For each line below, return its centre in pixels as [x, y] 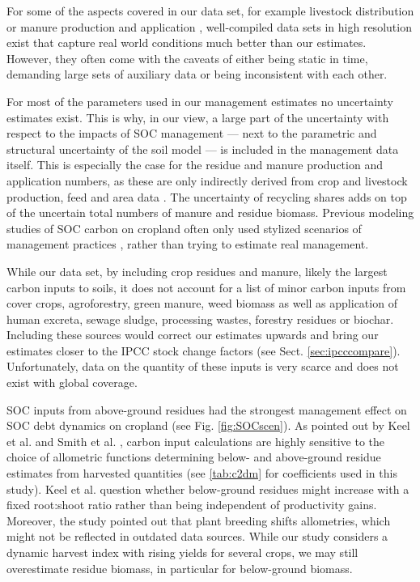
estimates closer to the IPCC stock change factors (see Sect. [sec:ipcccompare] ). [204, 350]
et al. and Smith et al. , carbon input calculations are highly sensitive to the [196, 441]
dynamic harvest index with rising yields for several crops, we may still [182, 552]
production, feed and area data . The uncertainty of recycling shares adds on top [207, 196]
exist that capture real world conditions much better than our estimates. [187, 42]
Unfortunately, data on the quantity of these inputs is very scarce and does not [203, 366]
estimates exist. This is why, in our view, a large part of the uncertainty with [198, 117]
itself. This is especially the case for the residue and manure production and [195, 165]
